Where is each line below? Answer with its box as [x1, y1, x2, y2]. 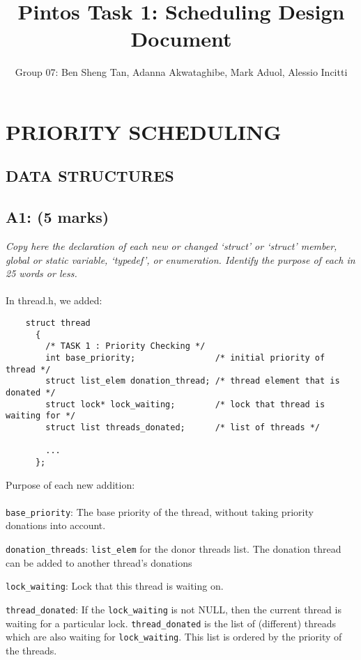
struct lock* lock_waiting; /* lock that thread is [45, 399, 325, 409]
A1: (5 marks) [6, 206, 109, 228]
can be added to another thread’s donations [6, 555, 192, 569]
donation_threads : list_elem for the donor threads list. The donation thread [6, 542, 341, 556]
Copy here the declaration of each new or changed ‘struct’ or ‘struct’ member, [6, 239, 337, 253]
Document [130, 24, 232, 53]
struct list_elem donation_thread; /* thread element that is [45, 376, 340, 386]
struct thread [25, 318, 91, 329]
